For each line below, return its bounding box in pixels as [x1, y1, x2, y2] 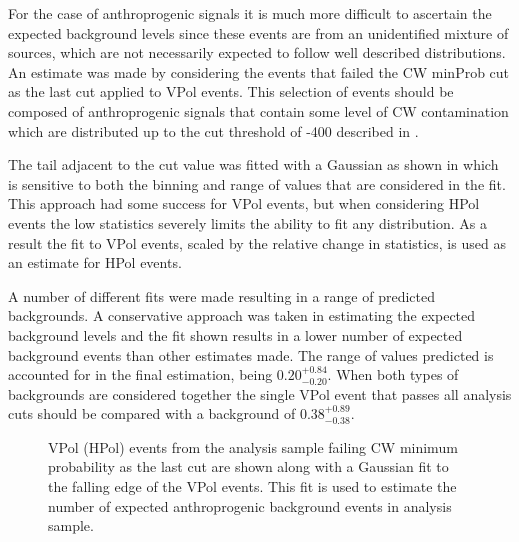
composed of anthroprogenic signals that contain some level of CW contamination [8, 100, 509, 121]
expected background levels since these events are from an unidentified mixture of [8, 22, 509, 43]
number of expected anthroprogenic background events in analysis [48, 495, 452, 516]
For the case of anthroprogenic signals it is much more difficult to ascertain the [8, 3, 492, 23]
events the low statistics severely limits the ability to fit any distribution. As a [8, 212, 487, 233]
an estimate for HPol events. [8, 252, 182, 273]
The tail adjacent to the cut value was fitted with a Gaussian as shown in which [8, 154, 499, 175]
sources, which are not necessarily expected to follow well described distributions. [8, 42, 506, 63]
